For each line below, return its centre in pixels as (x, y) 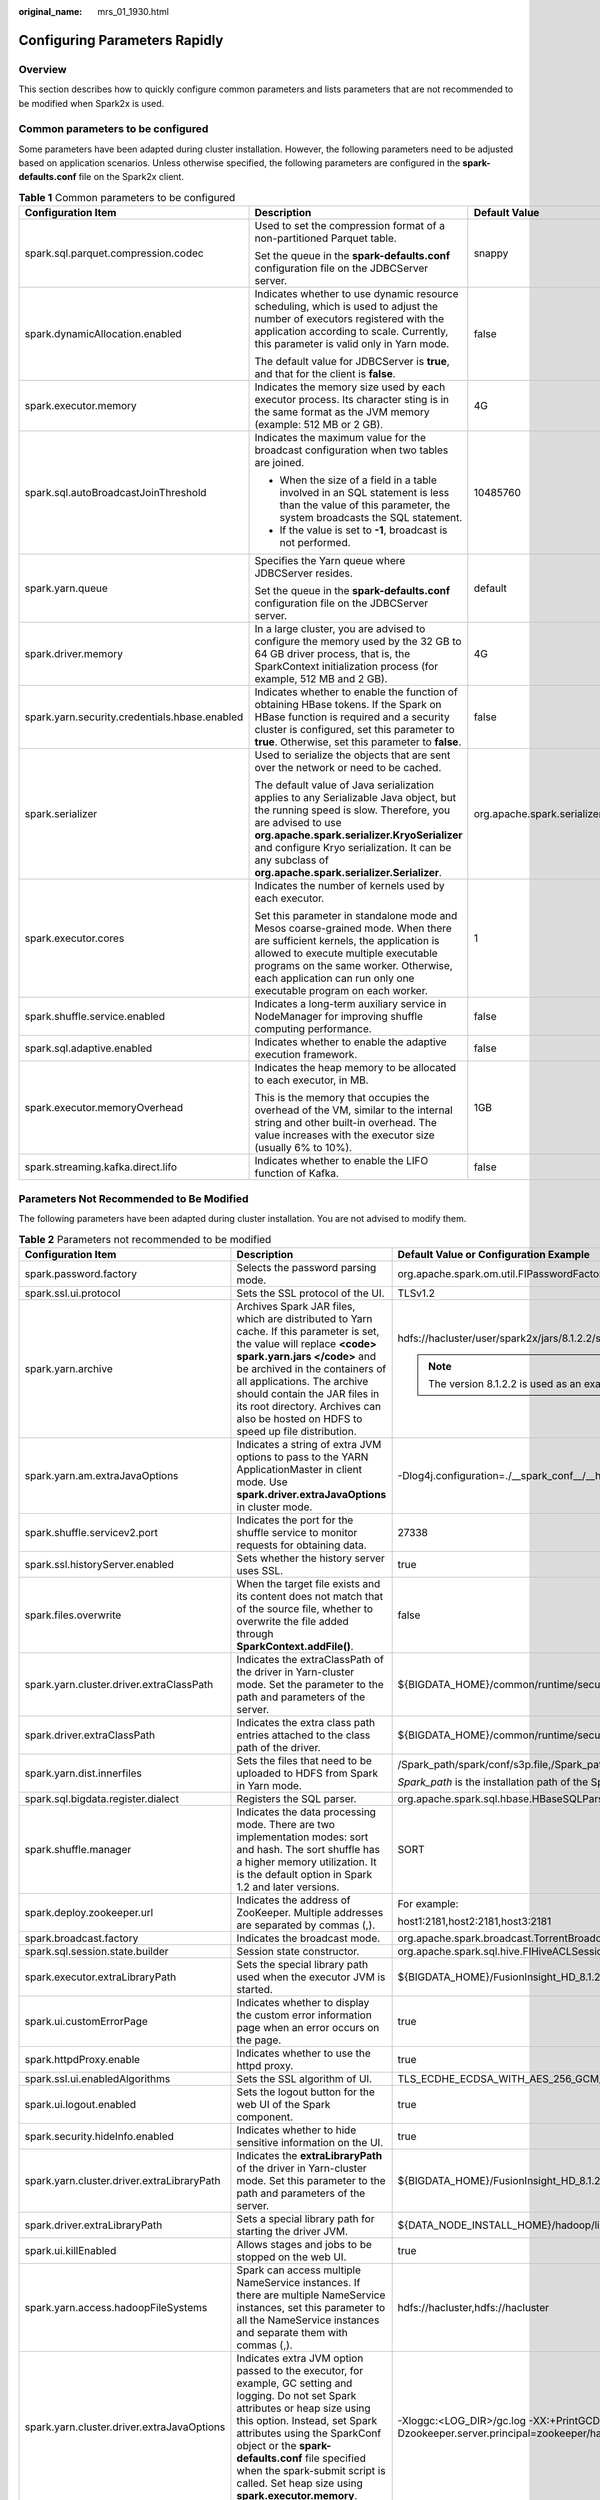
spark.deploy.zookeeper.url (89, 1912)
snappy (491, 253)
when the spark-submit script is (311, 2470)
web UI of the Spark (283, 2104)
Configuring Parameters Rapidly (121, 40)
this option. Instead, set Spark (307, 2420)
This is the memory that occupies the (342, 1098)
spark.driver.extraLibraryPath (93, 2225)
